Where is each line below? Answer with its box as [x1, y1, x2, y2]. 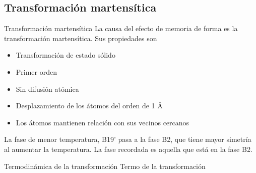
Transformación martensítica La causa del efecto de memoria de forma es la [4, 23, 238, 34]
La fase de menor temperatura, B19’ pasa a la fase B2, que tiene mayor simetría [4, 134, 251, 144]
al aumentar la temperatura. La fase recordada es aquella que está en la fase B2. [4, 143, 252, 154]
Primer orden [16, 66, 57, 77]
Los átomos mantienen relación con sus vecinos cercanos [16, 117, 189, 127]
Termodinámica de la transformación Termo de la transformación [4, 160, 206, 171]
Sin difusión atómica [16, 83, 79, 94]
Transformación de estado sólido [16, 50, 115, 60]
